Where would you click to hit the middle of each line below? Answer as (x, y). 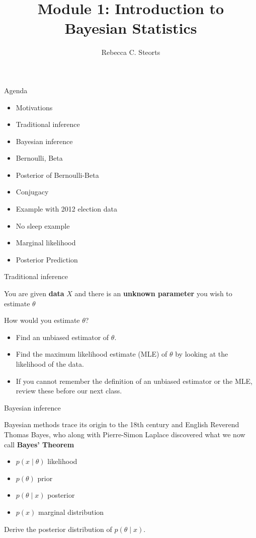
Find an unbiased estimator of (62, 337)
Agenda (16, 90)
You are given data (34, 293)
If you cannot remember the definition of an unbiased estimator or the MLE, (134, 381)
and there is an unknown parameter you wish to (153, 293)
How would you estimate (42, 320)
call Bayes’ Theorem (39, 444)
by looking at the (202, 354)
